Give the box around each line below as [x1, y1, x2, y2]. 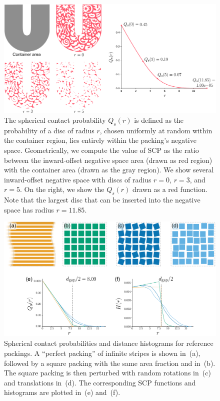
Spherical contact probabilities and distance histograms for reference [4, 338, 213, 348]
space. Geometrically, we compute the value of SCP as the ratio [4, 144, 199, 155]
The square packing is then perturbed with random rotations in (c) [4, 367, 211, 378]
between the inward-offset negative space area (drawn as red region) [4, 154, 212, 165]
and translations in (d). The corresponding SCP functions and [4, 377, 196, 387]
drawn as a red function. [132, 184, 207, 194]
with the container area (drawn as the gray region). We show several [4, 164, 214, 175]
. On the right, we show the [19, 184, 104, 194]
